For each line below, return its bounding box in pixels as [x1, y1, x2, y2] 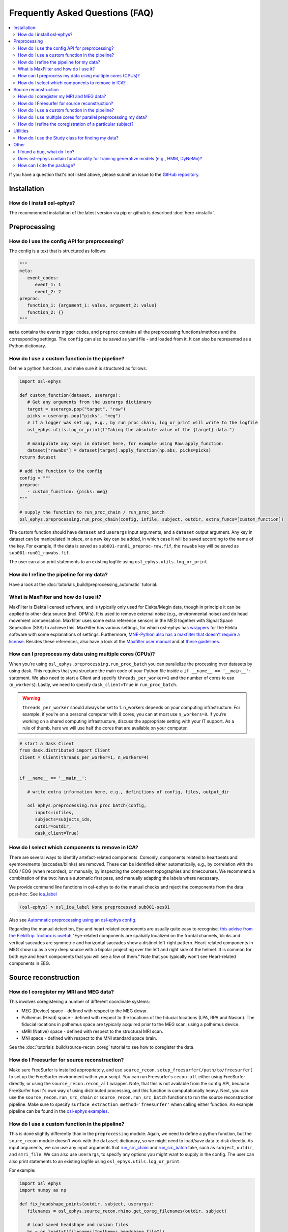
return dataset [19, 454, 56, 460]
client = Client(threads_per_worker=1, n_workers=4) [19, 754, 149, 760]
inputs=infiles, [35, 810, 74, 815]
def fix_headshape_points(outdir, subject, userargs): [19, 1201, 154, 1207]
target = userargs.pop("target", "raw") [27, 406, 126, 411]
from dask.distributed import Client [19, 748, 111, 753]
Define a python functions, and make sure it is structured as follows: [9, 365, 147, 372]
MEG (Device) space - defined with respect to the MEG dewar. [21, 1008, 148, 1014]
